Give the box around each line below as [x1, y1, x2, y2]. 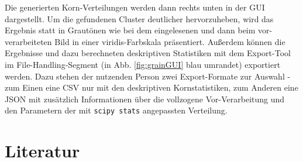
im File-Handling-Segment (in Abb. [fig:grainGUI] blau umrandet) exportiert [5, 58, 281, 70]
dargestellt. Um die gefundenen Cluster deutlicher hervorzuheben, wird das [5, 12, 274, 25]
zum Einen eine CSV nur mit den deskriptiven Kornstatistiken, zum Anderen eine [5, 81, 298, 94]
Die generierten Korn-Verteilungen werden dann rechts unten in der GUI [5, 1, 265, 13]
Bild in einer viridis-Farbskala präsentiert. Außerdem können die [54, 35, 285, 47]
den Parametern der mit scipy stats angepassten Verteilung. [5, 104, 228, 116]
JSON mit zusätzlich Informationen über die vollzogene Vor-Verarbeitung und [5, 92, 285, 105]
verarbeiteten [5, 35, 52, 47]
